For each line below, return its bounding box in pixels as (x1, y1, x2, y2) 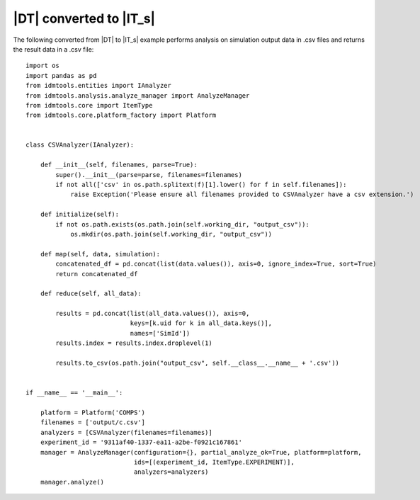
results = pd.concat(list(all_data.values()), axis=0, (55, 309, 250, 318)
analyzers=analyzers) (133, 468, 209, 476)
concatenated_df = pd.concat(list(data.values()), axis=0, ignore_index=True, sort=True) (55, 260, 377, 268)
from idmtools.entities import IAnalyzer (25, 81, 171, 90)
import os (25, 62, 59, 70)
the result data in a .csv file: (13, 45, 94, 53)
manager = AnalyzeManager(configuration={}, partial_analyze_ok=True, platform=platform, (40, 448, 362, 456)
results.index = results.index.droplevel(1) (55, 339, 212, 347)
